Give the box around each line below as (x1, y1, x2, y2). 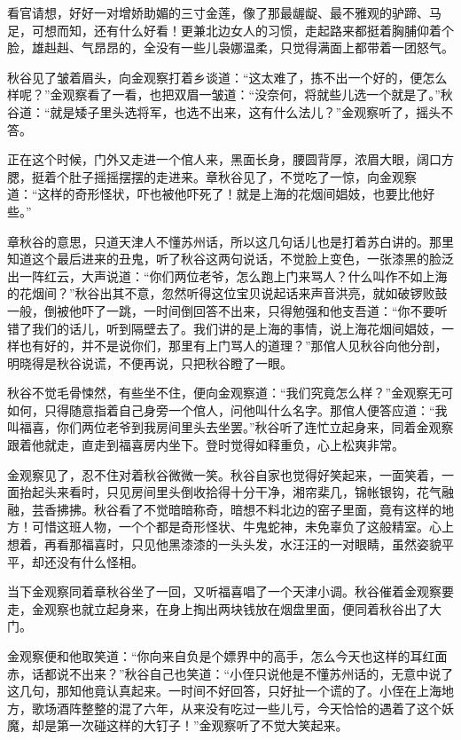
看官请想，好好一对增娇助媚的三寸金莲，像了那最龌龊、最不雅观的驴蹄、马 (7, 4, 441, 21)
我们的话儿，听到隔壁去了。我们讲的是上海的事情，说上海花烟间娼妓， (31, 319, 441, 337)
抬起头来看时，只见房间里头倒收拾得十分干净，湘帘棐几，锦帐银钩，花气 (19, 483, 441, 501)
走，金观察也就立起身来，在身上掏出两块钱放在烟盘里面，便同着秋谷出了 (7, 599, 429, 618)
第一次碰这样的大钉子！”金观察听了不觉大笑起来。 (56, 716, 348, 735)
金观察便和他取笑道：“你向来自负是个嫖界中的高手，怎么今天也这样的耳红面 (7, 647, 448, 665)
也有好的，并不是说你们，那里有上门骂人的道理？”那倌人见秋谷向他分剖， (19, 336, 448, 355)
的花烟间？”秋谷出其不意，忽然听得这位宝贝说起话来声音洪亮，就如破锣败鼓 (7, 284, 448, 303)
